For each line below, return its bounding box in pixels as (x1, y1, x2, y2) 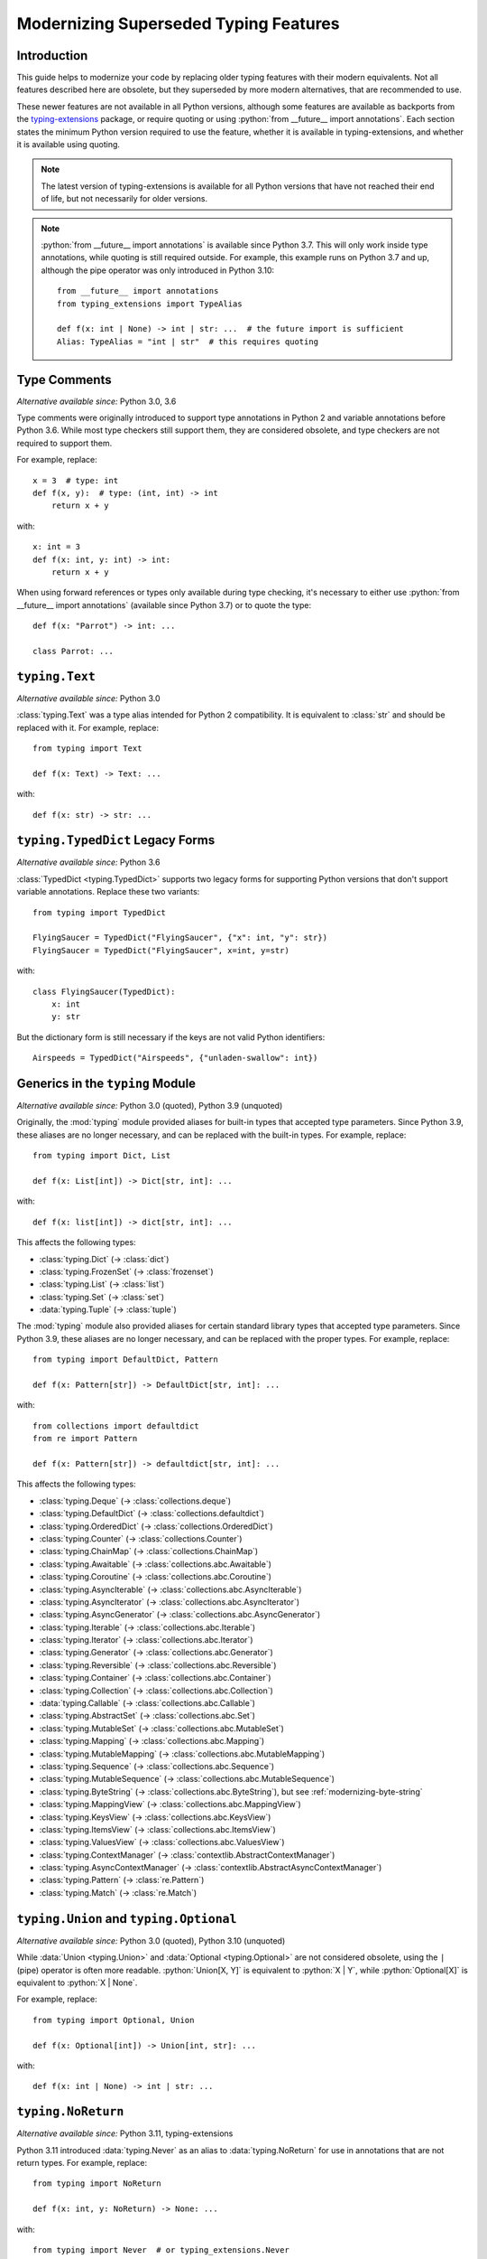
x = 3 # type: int (32, 475, 119, 485)
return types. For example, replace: (16, 2157, 148, 2168)
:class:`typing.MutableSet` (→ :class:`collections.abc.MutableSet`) (39, 1722, 284, 1734)
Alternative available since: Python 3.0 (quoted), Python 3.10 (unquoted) (16, 1935, 286, 1946)
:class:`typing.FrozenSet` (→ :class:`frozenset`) (39, 1266, 214, 1277)
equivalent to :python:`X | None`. (16, 1977, 138, 1988)
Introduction (16, 48, 88, 63)
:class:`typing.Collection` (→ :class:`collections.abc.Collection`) (39, 1685, 274, 1696)
